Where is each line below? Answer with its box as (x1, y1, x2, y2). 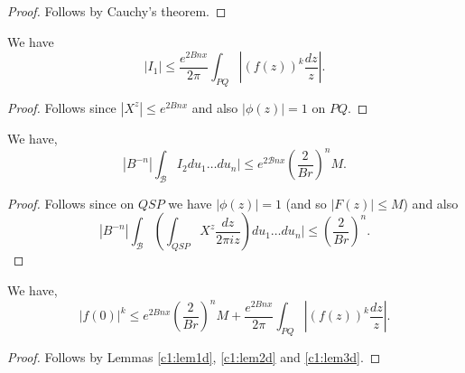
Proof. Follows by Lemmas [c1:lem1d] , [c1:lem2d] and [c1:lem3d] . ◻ (7, 347, 381, 366)
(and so (285, 193, 327, 212)
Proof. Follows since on (7, 193, 135, 212)
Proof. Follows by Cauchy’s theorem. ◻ (7, 2, 227, 20)
